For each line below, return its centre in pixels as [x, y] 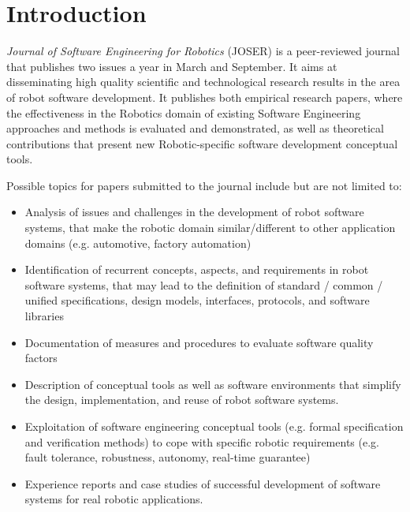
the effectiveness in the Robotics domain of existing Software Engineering [184, 112]
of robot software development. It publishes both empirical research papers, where [205, 97]
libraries [44, 316]
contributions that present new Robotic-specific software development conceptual [202, 143]
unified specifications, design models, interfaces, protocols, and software [197, 300]
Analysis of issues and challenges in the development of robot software [194, 212]
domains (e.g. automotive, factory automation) [138, 243]
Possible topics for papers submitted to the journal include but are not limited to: [204, 185]
